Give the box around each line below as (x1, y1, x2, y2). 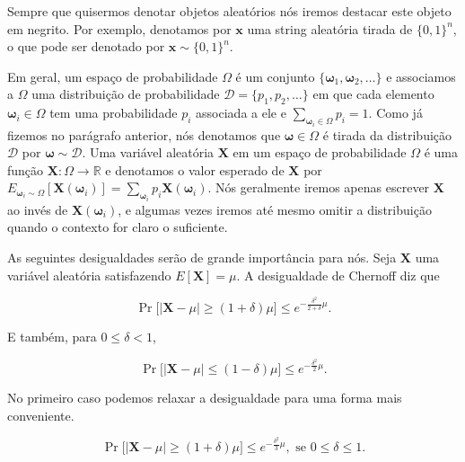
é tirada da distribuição (322, 125, 452, 144)
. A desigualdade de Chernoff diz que (236, 265, 440, 284)
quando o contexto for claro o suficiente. (7, 218, 228, 236)
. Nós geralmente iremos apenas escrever (207, 178, 430, 197)
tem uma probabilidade (49, 103, 178, 122)
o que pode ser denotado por (7, 37, 165, 56)
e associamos (386, 67, 456, 85)
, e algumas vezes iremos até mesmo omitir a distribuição (118, 200, 432, 218)
